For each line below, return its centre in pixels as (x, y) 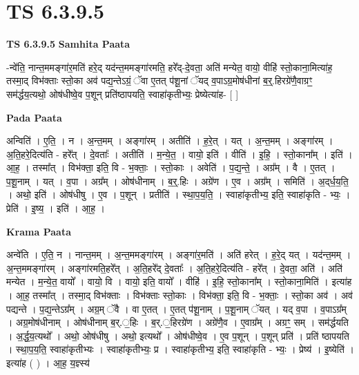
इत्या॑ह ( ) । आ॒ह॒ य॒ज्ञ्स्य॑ (48, 363)
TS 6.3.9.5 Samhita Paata (68, 44)
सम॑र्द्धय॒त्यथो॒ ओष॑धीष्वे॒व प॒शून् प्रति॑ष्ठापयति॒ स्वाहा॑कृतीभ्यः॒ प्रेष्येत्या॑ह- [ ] (123, 94)
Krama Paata (39, 231)
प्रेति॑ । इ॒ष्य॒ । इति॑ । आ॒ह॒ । (56, 208)
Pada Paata (34, 117)
